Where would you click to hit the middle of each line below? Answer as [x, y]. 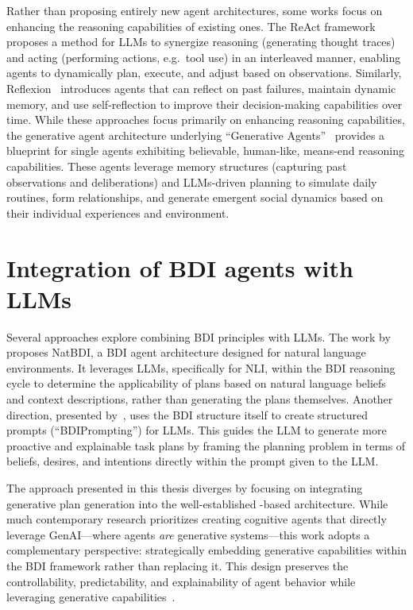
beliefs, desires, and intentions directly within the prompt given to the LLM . [193, 461]
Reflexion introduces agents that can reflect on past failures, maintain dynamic [201, 88]
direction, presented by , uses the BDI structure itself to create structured [187, 414]
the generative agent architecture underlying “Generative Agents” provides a [196, 135]
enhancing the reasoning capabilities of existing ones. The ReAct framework [191, 26]
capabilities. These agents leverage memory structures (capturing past [177, 166]
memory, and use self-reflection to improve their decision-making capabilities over [205, 104]
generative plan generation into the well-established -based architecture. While [197, 503]
